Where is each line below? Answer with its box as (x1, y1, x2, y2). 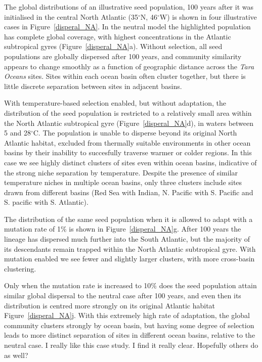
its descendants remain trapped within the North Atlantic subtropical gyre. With (4, 243, 256, 254)
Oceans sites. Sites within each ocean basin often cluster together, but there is (4, 71, 246, 81)
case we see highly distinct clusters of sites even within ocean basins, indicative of (4, 157, 257, 167)
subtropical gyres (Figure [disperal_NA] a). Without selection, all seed (4, 41, 223, 52)
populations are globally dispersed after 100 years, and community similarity (4, 51, 242, 61)
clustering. (4, 263, 36, 274)
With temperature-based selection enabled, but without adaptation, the (4, 98, 226, 108)
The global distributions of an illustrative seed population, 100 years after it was (4, 2, 253, 12)
